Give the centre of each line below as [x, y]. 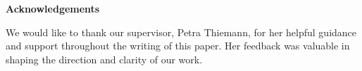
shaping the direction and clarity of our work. [104, 59]
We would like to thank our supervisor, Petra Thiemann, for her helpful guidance [181, 32]
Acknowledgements [53, 8]
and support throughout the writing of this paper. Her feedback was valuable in [178, 46]
